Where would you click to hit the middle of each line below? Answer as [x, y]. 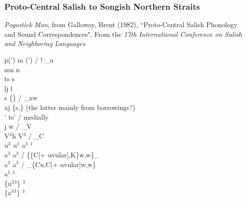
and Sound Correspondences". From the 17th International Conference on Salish [123, 34]
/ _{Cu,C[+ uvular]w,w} [58, 164]
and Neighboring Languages [45, 43]
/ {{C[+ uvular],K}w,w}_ [60, 154]
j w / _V [18, 126]
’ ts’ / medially [27, 116]
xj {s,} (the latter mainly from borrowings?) [70, 107]
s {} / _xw [21, 98]
